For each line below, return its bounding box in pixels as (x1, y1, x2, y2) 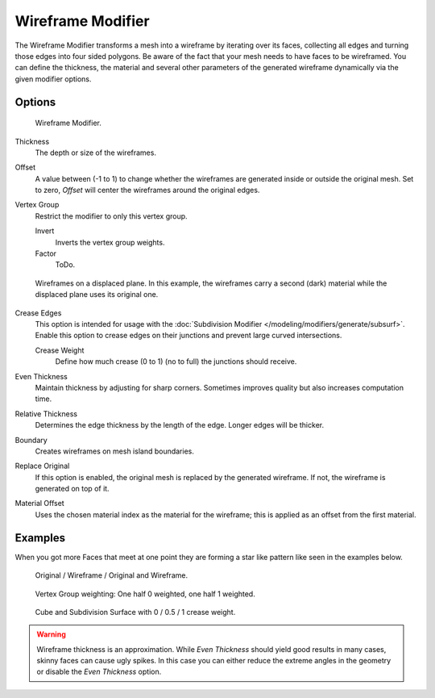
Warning (36, 629, 66, 639)
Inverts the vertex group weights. (55, 237, 165, 247)
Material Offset (14, 499, 64, 508)
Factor (35, 249, 56, 258)
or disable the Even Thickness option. (36, 667, 162, 677)
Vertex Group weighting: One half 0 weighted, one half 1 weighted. (35, 589, 255, 599)
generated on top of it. (35, 484, 110, 494)
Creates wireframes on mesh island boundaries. (35, 446, 195, 456)
